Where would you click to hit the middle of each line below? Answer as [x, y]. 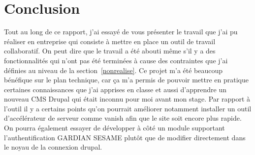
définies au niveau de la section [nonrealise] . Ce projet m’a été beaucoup [113, 70]
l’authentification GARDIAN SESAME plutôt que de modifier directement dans [125, 137]
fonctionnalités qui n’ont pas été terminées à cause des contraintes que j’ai [116, 60]
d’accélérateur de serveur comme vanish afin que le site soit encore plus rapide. [123, 118]
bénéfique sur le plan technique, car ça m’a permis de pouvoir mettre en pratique [126, 80]
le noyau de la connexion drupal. [53, 147]
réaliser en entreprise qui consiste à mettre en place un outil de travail [110, 41]
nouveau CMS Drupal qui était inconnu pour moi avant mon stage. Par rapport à [127, 99]
